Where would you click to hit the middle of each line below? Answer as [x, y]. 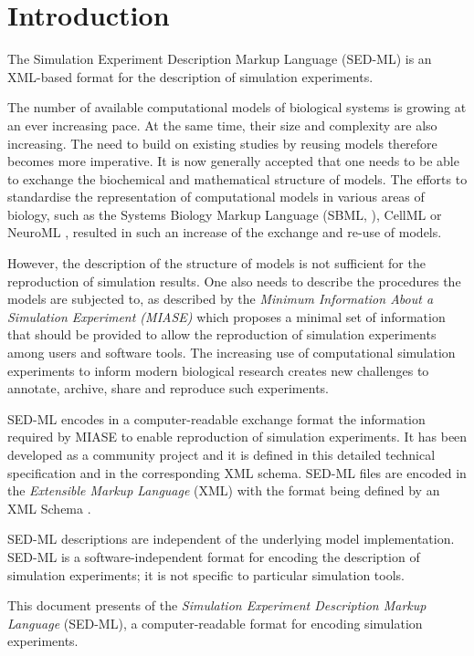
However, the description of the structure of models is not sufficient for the [216, 263]
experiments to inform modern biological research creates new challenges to [218, 370]
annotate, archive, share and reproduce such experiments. [168, 388]
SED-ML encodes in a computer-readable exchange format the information [216, 418]
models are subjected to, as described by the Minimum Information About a [221, 299]
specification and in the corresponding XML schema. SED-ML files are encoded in [237, 472]
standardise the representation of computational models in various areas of [216, 197]
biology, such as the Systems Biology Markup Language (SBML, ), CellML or [225, 214]
